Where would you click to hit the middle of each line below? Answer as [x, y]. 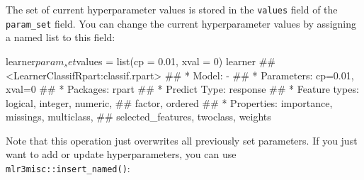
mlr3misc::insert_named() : [68, 168]
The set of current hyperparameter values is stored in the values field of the [172, 9]
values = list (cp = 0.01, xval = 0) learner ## [176, 61]
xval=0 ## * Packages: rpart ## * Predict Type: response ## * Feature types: [182, 89]
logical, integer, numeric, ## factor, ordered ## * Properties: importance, [169, 102]
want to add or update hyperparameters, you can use [121, 154]
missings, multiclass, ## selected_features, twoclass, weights [138, 117]
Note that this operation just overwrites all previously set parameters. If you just [182, 140]
